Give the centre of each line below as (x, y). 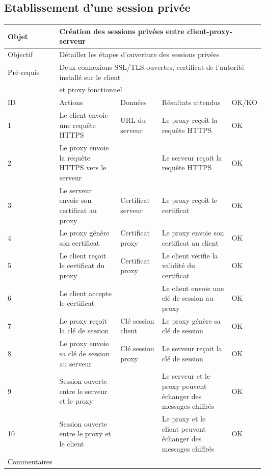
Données (134, 102)
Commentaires (30, 461)
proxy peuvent (184, 386)
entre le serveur (83, 391)
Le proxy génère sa (191, 320)
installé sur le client (90, 77)
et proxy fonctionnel (91, 89)
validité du (178, 265)
